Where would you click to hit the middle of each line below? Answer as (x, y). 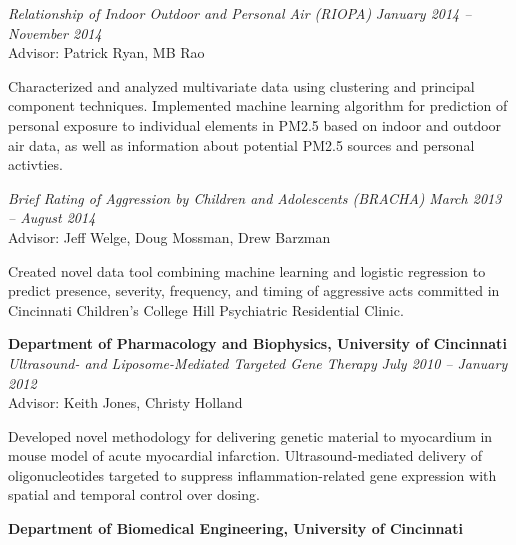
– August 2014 (52, 217)
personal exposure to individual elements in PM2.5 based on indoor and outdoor (255, 124)
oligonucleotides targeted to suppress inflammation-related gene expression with (252, 474)
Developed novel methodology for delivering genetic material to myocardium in (250, 435)
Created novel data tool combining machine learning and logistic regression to (247, 270)
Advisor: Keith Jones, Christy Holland (125, 402)
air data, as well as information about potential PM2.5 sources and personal (241, 144)
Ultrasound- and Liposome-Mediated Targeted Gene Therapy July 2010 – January (258, 362)
